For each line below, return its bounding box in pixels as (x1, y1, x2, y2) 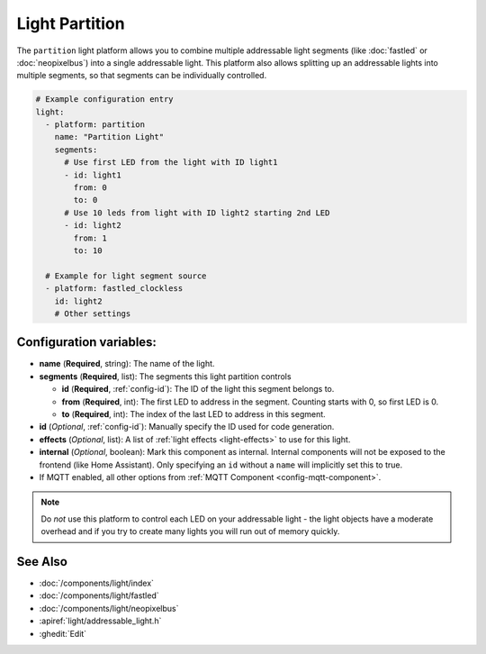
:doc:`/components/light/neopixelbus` (39, 603, 179, 613)
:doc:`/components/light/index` (39, 577, 155, 589)
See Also (16, 554, 67, 569)
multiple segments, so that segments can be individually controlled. (16, 70, 267, 81)
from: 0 (73, 183, 108, 193)
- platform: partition (45, 120, 146, 130)
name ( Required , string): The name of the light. (39, 359, 215, 369)
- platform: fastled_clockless (45, 284, 184, 294)
